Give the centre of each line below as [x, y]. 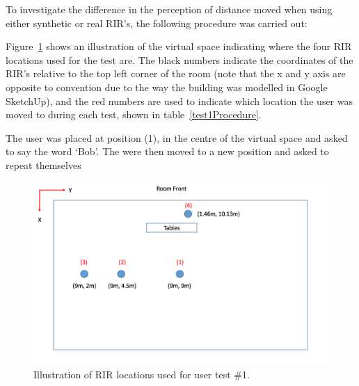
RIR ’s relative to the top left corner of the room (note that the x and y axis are [176, 73]
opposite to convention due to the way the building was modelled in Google [167, 87]
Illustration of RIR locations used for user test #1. [142, 374]
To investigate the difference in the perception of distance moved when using [169, 9]
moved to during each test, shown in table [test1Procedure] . [134, 114]
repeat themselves [43, 164]
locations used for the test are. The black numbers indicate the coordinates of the [179, 59]
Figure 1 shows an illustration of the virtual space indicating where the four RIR [179, 46]
